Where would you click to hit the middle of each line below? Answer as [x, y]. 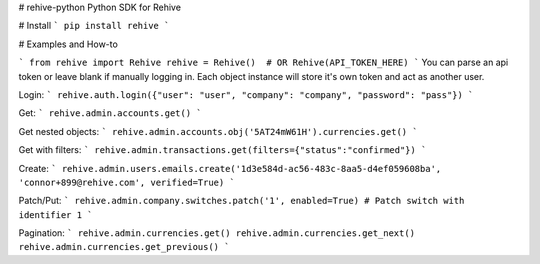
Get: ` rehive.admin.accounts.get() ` [110, 113]
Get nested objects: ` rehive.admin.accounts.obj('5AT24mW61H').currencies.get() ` [218, 131]
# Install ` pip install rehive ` [94, 26]
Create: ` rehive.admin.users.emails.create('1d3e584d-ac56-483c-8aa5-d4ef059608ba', [230, 168]
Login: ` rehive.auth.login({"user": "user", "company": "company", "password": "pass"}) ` [246, 94]
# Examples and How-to [68, 44]
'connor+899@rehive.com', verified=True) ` [126, 182]
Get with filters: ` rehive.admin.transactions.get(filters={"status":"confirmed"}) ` [222, 150]
